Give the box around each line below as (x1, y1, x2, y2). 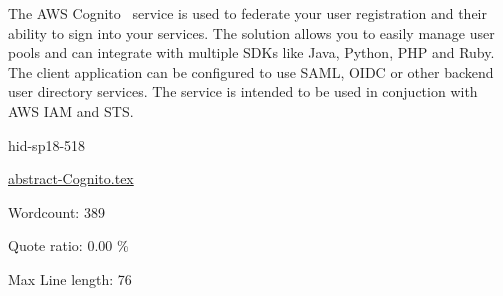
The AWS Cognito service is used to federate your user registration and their (8, 3, 487, 23)
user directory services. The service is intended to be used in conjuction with (8, 81, 478, 102)
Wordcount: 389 (8, 201, 105, 222)
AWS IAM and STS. (8, 100, 134, 121)
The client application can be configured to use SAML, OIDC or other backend (8, 61, 494, 82)
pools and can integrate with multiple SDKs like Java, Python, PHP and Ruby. (8, 42, 495, 63)
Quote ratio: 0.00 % (8, 235, 129, 256)
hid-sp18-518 (8, 134, 86, 155)
